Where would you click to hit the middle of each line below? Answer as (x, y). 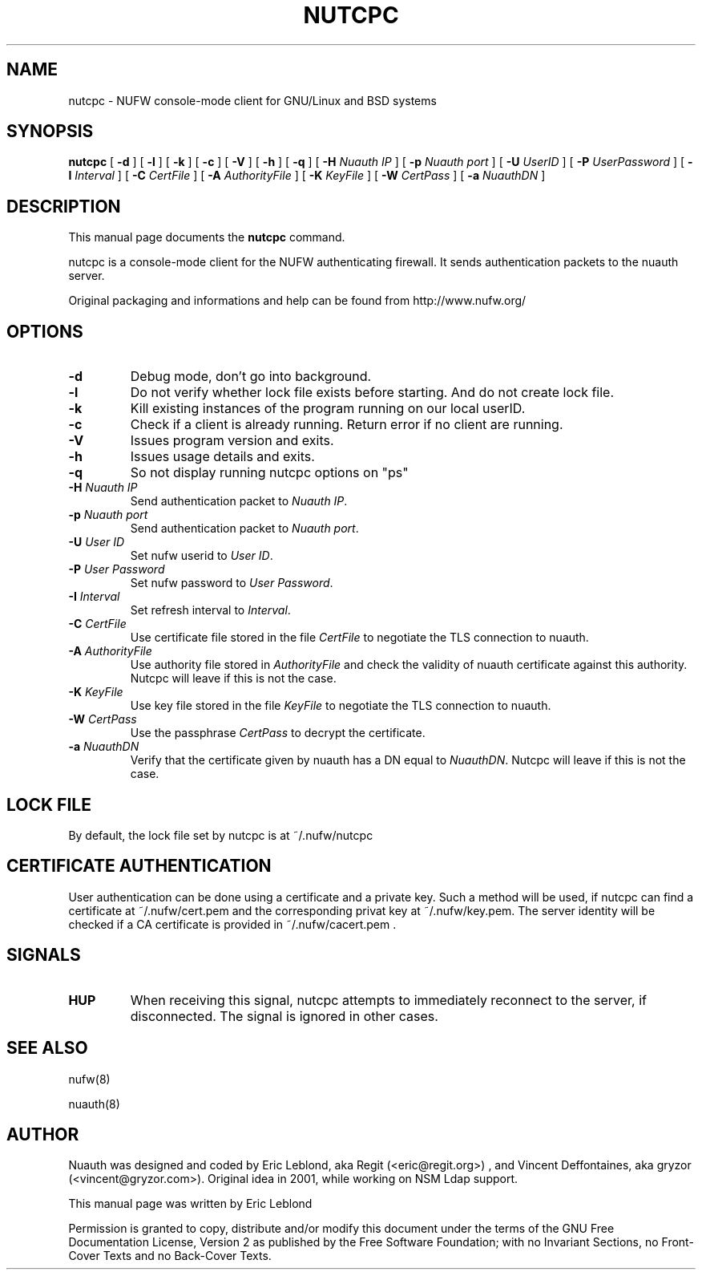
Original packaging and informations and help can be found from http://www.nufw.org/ (297, 301)
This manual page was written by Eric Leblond (190, 1204)
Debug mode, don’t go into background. (251, 377)
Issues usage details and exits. (222, 457)
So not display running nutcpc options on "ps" (269, 473)
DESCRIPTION (64, 206)
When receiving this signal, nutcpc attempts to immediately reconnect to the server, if (388, 1000)
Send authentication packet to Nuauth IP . (239, 501)
